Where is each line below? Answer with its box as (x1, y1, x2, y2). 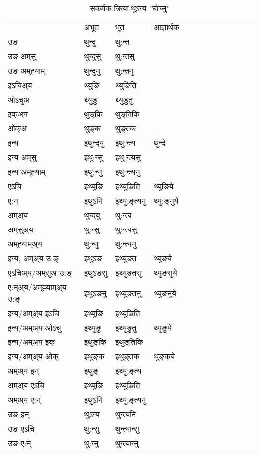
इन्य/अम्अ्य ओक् (8, 350, 59, 362)
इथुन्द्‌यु (84, 137, 104, 148)
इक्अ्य (8, 108, 28, 119)
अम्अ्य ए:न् (8, 394, 41, 405)
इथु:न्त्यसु (115, 151, 141, 163)
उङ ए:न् (8, 437, 31, 449)
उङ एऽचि (8, 423, 35, 434)
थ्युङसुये (154, 267, 177, 278)
